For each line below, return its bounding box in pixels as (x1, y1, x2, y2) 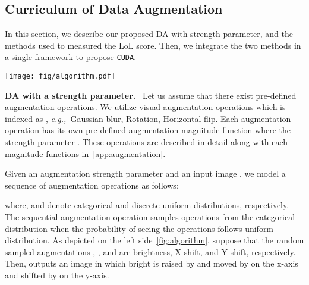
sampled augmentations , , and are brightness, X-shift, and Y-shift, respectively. (5, 245, 296, 258)
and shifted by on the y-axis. (5, 269, 109, 281)
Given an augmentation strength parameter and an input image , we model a (5, 167, 286, 180)
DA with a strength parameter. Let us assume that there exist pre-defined (5, 89, 297, 101)
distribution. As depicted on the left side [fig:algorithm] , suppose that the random (5, 234, 304, 246)
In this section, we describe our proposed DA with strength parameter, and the (5, 27, 293, 40)
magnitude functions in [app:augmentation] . (5, 147, 166, 159)
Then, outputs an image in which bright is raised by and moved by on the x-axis (5, 257, 298, 270)
